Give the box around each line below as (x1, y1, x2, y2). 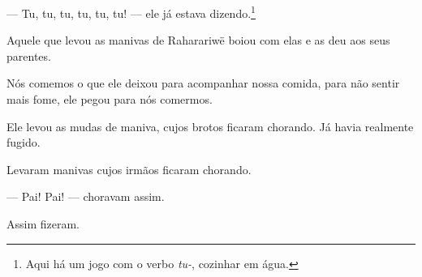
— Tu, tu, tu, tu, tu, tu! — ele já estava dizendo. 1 (6, 2, 256, 21)
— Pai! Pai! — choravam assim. (6, 188, 165, 205)
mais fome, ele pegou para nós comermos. (6, 91, 213, 108)
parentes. (6, 47, 51, 64)
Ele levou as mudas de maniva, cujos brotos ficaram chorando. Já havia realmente (6, 117, 414, 134)
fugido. (6, 134, 41, 151)
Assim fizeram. (6, 215, 80, 232)
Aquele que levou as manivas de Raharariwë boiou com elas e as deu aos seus (6, 32, 390, 49)
